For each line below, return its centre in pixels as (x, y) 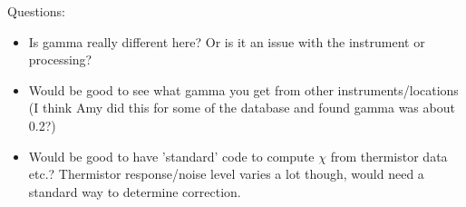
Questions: (36, 11)
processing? (60, 59)
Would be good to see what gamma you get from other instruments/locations (243, 89)
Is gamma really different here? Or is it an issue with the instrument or (227, 41)
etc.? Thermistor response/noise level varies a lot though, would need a (226, 174)
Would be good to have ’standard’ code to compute (171, 156)
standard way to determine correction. (135, 191)
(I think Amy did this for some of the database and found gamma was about (242, 108)
